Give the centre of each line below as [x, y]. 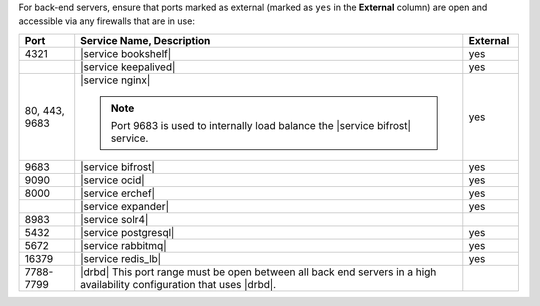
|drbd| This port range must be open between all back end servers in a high [258, 272]
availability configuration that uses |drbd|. [178, 284]
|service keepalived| [128, 67]
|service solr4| [114, 219]
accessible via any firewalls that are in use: [106, 21]
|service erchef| [117, 193]
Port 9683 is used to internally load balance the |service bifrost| [261, 125]
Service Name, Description [145, 40]
